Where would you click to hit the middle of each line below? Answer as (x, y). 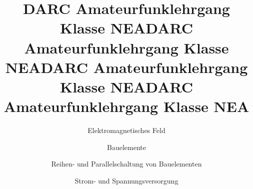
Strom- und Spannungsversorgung (126, 180)
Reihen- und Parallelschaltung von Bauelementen (126, 164)
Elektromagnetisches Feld (126, 130)
